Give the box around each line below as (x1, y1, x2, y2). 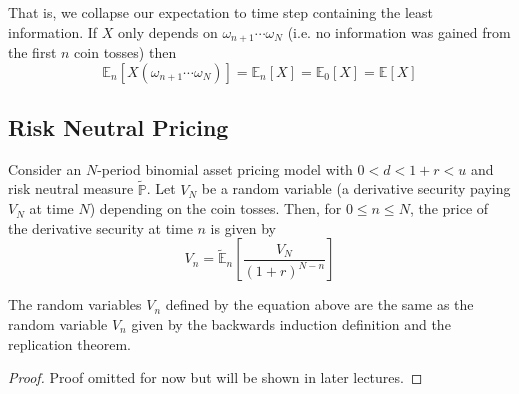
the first (8, 42, 57, 63)
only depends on (118, 21, 218, 42)
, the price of (409, 198, 489, 219)
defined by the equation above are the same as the (165, 294, 474, 315)
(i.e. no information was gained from (287, 21, 511, 42)
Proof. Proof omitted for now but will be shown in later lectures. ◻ (8, 367, 423, 388)
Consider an (8, 158, 82, 179)
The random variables (8, 294, 142, 315)
